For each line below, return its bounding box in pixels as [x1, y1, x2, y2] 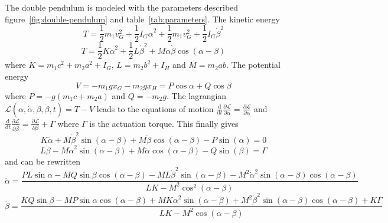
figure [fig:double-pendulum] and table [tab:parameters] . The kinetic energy [5, 12, 280, 25]
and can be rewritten [5, 155, 81, 167]
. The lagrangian [166, 89, 227, 101]
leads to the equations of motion [96, 102, 214, 114]
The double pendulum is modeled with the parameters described [5, 1, 239, 13]
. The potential [226, 58, 281, 71]
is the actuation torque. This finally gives [89, 117, 239, 129]
